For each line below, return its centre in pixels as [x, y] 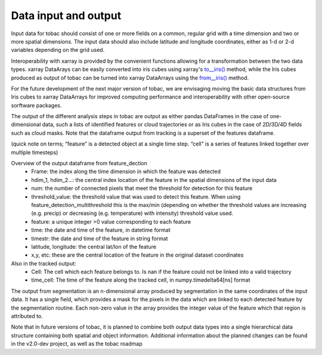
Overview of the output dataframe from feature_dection [79, 163]
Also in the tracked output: [44, 263]
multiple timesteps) [35, 152]
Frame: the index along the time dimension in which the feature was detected [126, 172]
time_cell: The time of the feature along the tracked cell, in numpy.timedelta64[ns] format [141, 280]
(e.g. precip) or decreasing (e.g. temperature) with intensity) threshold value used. [132, 213]
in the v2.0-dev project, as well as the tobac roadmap [77, 344]
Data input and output [66, 16]
